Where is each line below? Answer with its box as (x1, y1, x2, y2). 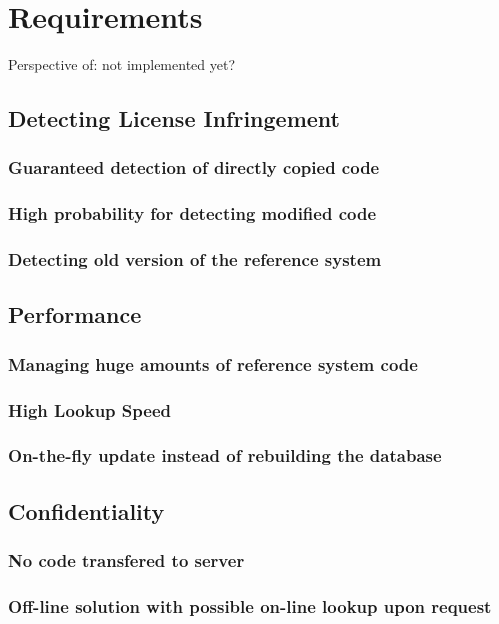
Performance (8, 299, 142, 330)
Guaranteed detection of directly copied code (8, 155, 380, 180)
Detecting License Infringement (8, 103, 340, 134)
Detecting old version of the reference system (8, 247, 382, 272)
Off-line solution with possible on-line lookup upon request (8, 593, 492, 618)
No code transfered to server (8, 548, 245, 573)
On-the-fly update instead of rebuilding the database (8, 443, 442, 468)
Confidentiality (8, 495, 165, 526)
